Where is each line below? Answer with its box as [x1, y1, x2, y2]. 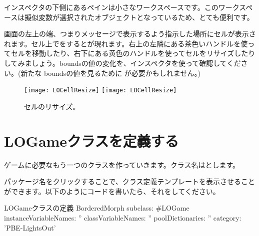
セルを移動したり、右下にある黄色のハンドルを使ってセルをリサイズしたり [10, 48, 255, 58]
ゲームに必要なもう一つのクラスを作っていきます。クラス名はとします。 [4, 159, 240, 170]
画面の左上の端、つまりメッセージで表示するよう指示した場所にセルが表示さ [4, 28, 256, 39]
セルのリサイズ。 [24, 101, 80, 111]
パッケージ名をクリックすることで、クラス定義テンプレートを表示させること [4, 176, 255, 187]
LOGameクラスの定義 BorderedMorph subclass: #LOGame [4, 203, 189, 213]
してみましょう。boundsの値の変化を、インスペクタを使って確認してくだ [4, 57, 241, 68]
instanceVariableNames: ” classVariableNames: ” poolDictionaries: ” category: [4, 212, 241, 223]
